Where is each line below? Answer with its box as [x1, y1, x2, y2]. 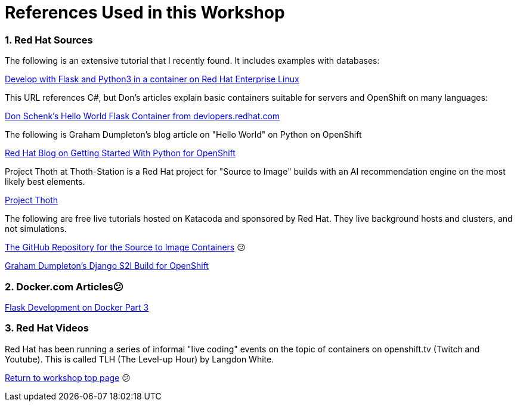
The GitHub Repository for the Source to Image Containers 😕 [5, 242, 246, 253]
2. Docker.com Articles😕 [5, 280, 123, 293]
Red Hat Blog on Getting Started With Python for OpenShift [5, 148, 236, 159]
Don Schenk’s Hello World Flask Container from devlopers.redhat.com [5, 111, 280, 122]
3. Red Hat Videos [5, 322, 89, 334]
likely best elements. [5, 176, 85, 187]
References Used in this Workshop [5, 2, 285, 23]
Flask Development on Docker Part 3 [5, 302, 149, 312]
